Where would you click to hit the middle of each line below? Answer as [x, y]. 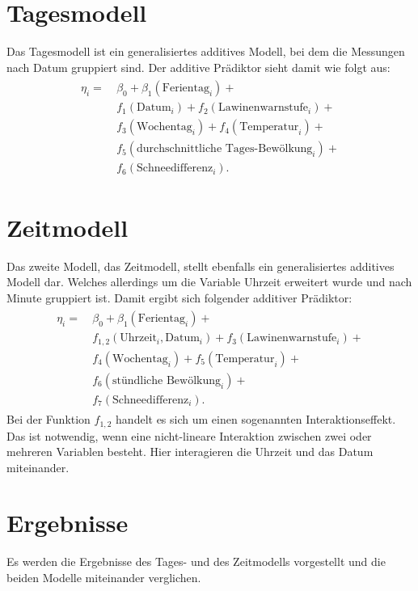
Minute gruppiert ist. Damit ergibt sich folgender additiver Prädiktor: [179, 297]
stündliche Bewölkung [167, 380]
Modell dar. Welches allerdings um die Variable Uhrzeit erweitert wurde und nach [209, 282]
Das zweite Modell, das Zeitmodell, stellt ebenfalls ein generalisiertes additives [201, 266]
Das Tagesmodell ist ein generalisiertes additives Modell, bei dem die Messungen [206, 51]
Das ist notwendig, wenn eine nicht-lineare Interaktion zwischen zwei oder [189, 435]
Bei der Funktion [49, 419]
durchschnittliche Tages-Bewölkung [224, 149]
